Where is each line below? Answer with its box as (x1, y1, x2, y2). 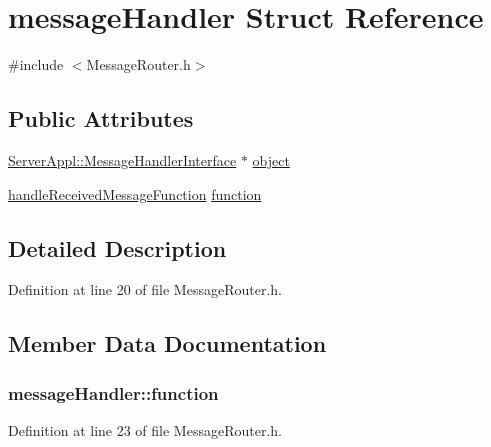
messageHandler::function (8, 380, 219, 405)
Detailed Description (8, 232, 227, 263)
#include (8, 54, 64, 75)
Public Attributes (8, 103, 194, 134)
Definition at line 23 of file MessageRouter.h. (8, 419, 282, 440)
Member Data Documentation (8, 328, 327, 359)
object (252, 149, 290, 170)
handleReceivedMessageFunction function (8, 183, 262, 204)
